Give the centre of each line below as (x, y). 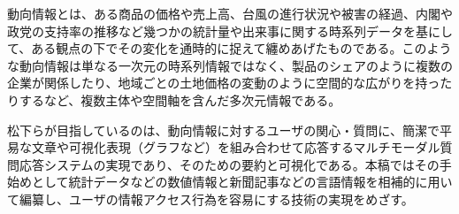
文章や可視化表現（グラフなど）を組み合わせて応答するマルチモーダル (236, 147)
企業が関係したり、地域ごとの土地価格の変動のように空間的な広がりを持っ (224, 83)
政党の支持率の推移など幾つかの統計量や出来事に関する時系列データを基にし (230, 31)
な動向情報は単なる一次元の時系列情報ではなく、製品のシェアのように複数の (230, 65)
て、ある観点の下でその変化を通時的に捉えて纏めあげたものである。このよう (229, 48)
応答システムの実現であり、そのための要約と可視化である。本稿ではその (229, 164)
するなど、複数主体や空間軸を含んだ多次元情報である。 (180, 99)
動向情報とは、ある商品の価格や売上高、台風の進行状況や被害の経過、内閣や (230, 13)
